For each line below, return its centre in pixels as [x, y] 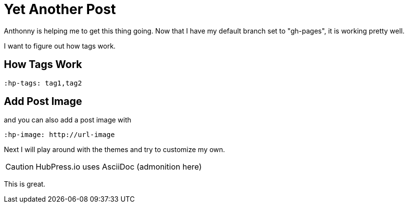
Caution [20, 167]
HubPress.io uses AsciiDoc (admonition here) [119, 167]
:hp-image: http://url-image [59, 135]
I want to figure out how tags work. [60, 46]
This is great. [25, 184]
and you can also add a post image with [68, 120]
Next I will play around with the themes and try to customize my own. [115, 150]
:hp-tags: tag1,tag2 [43, 83]
